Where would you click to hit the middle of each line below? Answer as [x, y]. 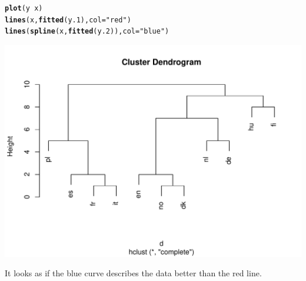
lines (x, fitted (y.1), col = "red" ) [68, 20]
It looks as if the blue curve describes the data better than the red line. [133, 273]
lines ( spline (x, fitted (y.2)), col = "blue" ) [87, 32]
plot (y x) [24, 8]
